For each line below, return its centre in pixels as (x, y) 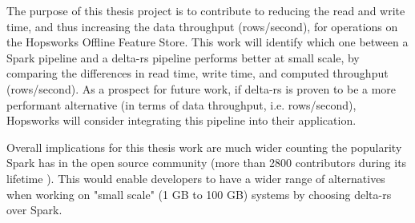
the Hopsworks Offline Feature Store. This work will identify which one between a (207, 42)
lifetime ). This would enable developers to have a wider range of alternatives (196, 178)
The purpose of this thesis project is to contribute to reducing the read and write (206, 10)
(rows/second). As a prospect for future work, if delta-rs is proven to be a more (201, 88)
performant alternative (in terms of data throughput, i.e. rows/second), (181, 104)
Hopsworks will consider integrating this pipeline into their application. (181, 120)
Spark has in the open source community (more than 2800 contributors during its (207, 163)
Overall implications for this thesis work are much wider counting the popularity (204, 147)
